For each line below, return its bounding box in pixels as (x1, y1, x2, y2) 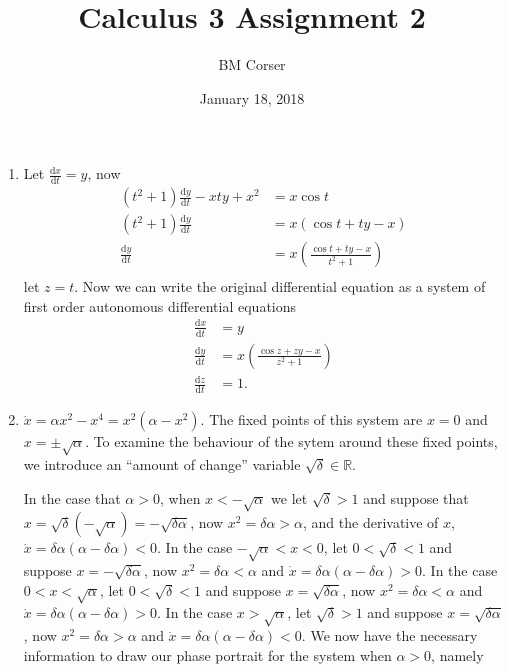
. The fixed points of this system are (200, 409, 423, 430)
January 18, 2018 (199, 87, 305, 108)
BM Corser (218, 54, 286, 75)
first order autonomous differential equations (23, 295, 297, 316)
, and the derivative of (303, 512, 439, 533)
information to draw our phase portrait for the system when (23, 644, 392, 665)
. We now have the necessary (301, 625, 478, 646)
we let (271, 487, 308, 508)
